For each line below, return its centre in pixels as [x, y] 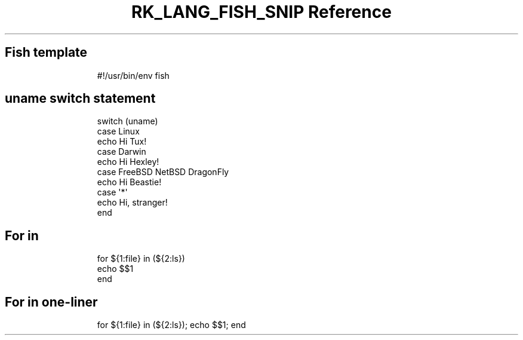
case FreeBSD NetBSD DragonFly [163, 172]
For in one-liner [51, 302]
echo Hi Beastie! [129, 182]
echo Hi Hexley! [128, 162]
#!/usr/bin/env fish [133, 75]
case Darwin [121, 152]
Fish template [46, 53]
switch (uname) [127, 121]
